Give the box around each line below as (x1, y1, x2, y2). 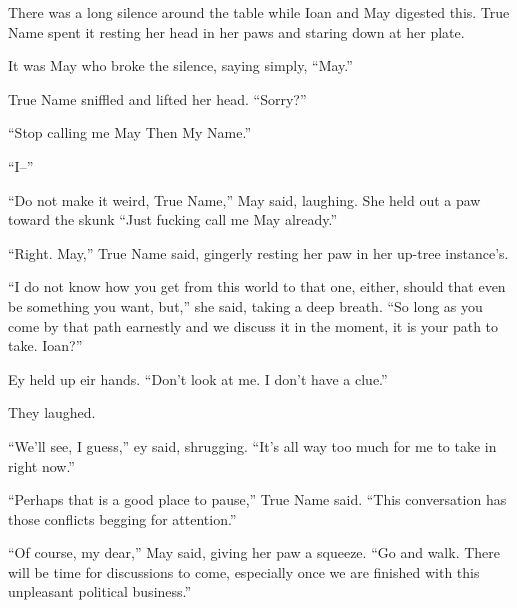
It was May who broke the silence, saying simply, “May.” (8, 55, 353, 76)
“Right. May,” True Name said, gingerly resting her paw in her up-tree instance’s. (8, 242, 509, 263)
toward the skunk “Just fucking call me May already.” (8, 209, 338, 230)
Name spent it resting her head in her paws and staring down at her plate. (8, 21, 465, 42)
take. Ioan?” (8, 335, 83, 356)
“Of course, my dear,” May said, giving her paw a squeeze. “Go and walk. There (8, 542, 500, 563)
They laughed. (8, 402, 96, 423)
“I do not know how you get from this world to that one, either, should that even (8, 276, 506, 297)
